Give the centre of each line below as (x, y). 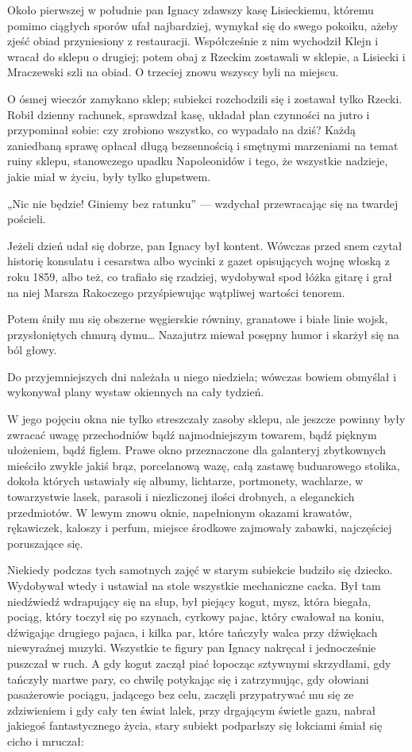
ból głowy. (32, 350)
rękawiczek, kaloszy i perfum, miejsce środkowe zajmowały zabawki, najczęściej (200, 528)
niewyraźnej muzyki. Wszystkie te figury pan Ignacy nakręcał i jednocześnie (192, 648)
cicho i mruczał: (46, 740)
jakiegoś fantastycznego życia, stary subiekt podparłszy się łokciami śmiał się (195, 725)
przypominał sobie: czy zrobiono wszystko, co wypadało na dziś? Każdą (182, 130)
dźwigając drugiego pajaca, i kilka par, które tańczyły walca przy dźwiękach (193, 632)
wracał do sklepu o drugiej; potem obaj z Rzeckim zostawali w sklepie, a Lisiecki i (206, 56)
